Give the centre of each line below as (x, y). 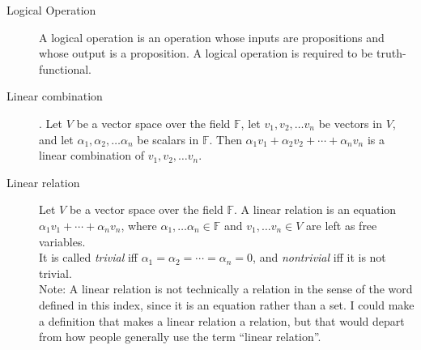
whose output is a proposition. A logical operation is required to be (206, 53)
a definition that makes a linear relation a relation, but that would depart (222, 320)
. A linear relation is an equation (315, 209)
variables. (62, 241)
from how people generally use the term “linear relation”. (180, 337)
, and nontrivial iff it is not (319, 257)
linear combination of (91, 155)
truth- (391, 53)
